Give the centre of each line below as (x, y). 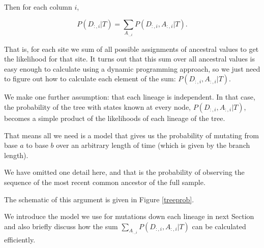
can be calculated (219, 226)
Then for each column (38, 7)
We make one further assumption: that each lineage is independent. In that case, (130, 97)
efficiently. (20, 240)
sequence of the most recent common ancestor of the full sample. (105, 182)
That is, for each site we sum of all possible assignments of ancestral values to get (131, 49)
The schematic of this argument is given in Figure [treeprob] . (99, 199)
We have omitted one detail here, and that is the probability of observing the (124, 172)
